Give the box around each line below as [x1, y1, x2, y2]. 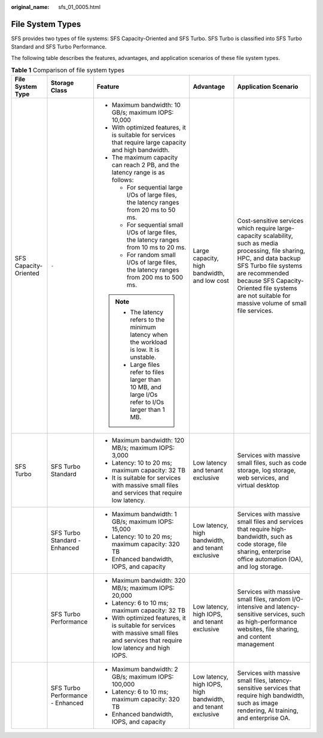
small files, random [237, 595, 291, 604]
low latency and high [111, 644, 170, 652]
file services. [237, 306, 273, 315]
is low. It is [130, 345, 160, 354]
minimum [130, 323, 156, 332]
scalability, [263, 231, 293, 240]
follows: [111, 176, 134, 184]
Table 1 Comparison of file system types [11, 66, 125, 74]
